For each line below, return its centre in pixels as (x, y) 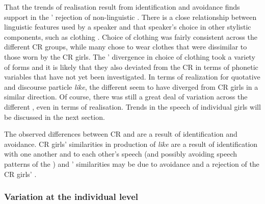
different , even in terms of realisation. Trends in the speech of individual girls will (132, 106)
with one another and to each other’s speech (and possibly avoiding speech (121, 154)
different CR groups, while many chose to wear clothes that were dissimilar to (126, 47)
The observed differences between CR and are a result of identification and (121, 134)
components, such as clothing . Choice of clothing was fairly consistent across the (131, 36)
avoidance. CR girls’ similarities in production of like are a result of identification (131, 144)
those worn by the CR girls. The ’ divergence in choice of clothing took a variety (130, 56)
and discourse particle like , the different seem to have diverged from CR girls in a (131, 86)
